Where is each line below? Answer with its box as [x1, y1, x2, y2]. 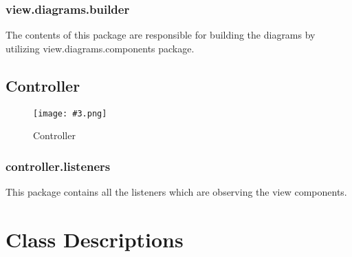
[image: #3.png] [33, 108, 107, 119]
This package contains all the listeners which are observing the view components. [5, 185, 347, 199]
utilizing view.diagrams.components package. [5, 41, 195, 55]
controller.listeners [5, 157, 111, 174]
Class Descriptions [5, 225, 184, 253]
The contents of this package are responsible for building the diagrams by [5, 28, 316, 42]
